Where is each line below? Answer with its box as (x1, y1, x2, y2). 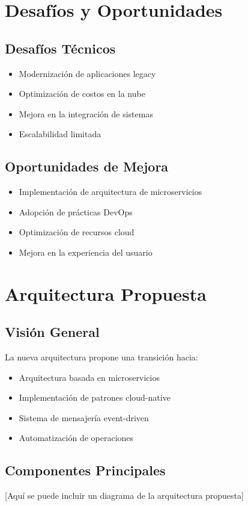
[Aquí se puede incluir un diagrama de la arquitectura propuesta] (5, 489, 244, 502)
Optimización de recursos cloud (19, 226, 135, 238)
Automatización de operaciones (19, 431, 134, 444)
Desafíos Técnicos (5, 39, 116, 57)
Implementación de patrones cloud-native (19, 391, 171, 404)
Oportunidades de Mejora (5, 157, 169, 176)
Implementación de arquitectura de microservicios (19, 185, 202, 198)
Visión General (5, 322, 100, 341)
